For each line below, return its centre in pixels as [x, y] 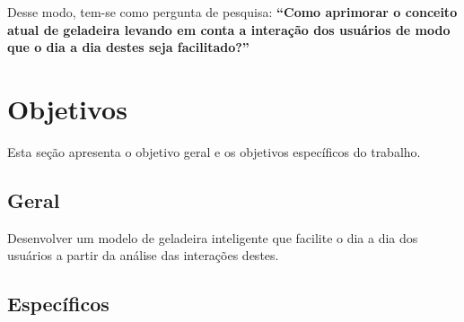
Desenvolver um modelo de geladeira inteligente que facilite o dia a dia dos [213, 237]
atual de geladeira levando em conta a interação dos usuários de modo [229, 29]
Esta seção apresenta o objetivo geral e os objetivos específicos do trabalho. [214, 151]
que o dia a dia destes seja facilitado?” [128, 47]
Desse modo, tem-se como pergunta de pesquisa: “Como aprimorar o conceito [232, 12]
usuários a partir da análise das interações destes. [143, 255]
